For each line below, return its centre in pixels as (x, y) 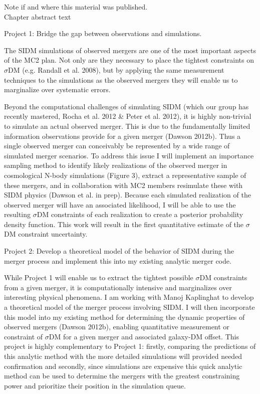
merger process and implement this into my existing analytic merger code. (118, 260)
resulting (18, 214)
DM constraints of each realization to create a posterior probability (140, 214)
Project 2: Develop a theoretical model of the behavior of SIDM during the (119, 251)
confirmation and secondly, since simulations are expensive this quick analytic (123, 366)
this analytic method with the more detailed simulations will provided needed (123, 356)
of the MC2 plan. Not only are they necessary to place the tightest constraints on (129, 60)
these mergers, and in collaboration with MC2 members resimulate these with (123, 185)
